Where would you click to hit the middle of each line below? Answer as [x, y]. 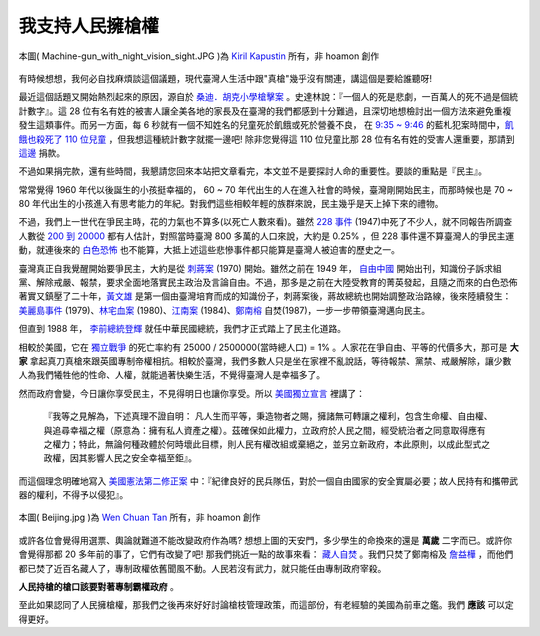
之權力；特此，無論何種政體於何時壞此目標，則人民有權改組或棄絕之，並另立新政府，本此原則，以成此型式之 [266, 444]
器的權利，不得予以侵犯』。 [73, 495]
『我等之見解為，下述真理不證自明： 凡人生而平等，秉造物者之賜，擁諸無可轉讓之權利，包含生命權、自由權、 [268, 416]
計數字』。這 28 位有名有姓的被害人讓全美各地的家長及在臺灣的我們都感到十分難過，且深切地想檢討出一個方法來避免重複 [265, 111]
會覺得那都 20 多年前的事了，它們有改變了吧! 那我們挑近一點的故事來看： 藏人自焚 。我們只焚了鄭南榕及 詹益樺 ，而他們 [266, 554]
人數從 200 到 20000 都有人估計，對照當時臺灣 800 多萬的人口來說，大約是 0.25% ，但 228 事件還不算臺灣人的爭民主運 [266, 236]
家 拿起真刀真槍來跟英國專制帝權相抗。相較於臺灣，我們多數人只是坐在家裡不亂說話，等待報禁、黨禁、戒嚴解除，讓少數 [265, 361]
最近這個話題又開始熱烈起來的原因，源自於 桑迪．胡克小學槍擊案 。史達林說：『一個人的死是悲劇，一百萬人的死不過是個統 [268, 97]
